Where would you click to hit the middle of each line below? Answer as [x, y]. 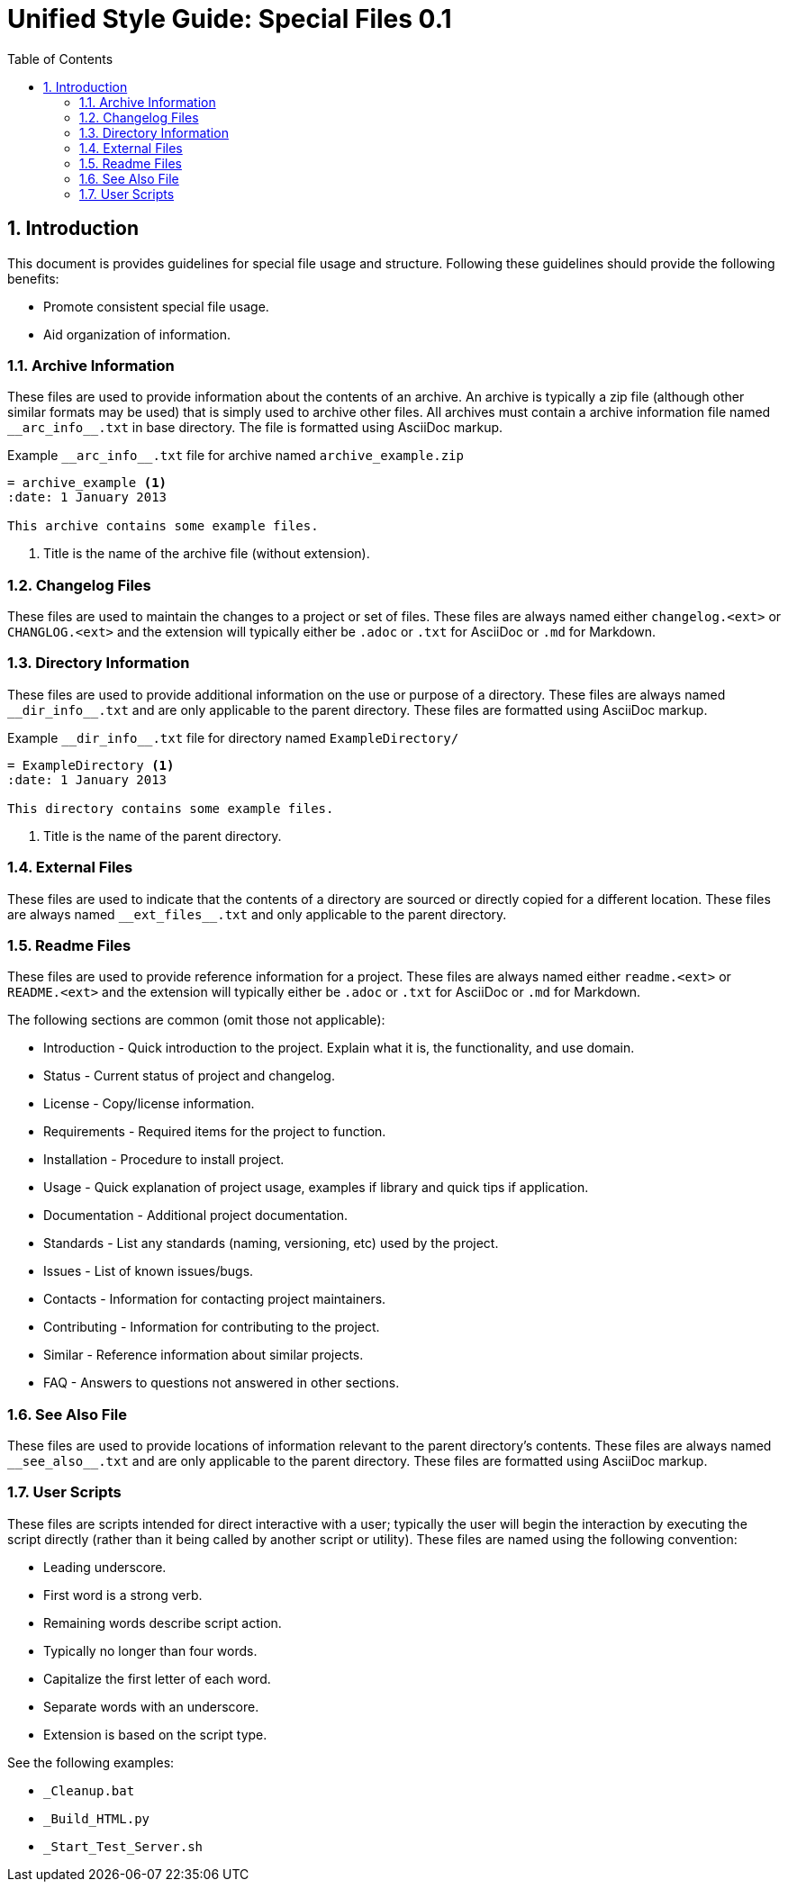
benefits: [33, 278]
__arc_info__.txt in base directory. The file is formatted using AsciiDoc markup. [255, 428]
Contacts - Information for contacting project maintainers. [215, 1299]
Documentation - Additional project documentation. [196, 1216]
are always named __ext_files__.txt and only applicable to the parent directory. [257, 914]
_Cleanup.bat [89, 1790]
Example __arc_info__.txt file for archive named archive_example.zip [235, 456]
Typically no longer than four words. [150, 1650]
